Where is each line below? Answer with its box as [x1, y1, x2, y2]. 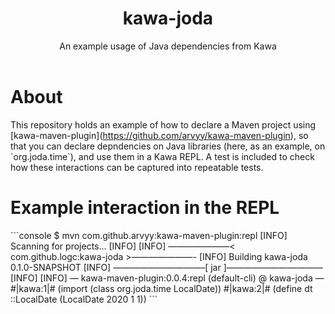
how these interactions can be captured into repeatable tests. [10, 161, 264, 173]
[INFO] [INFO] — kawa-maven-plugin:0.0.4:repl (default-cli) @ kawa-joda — [10, 272, 325, 284]
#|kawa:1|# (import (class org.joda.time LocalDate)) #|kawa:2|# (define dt [10, 282, 313, 294]
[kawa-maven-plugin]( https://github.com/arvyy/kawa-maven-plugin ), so [10, 129, 309, 141]
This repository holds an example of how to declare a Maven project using [10, 118, 317, 131]
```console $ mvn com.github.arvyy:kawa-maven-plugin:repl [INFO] [10, 229, 288, 241]
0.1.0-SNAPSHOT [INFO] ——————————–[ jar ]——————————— [10, 261, 323, 273]
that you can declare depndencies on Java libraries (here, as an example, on [10, 140, 326, 152]
